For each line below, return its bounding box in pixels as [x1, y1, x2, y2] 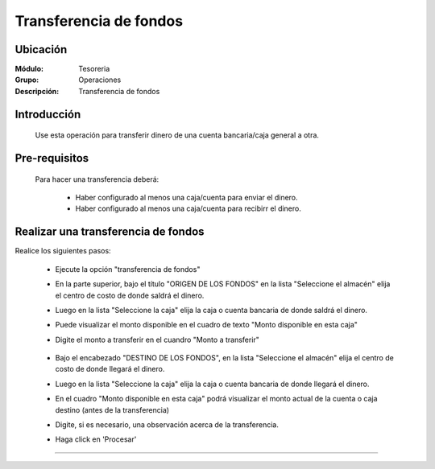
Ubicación [14, 43, 68, 56]
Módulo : [14, 64, 44, 74]
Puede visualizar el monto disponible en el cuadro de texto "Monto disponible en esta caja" [55, 320, 358, 330]
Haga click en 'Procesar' [55, 434, 137, 444]
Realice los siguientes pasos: [14, 246, 112, 256]
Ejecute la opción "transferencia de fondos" [55, 264, 201, 274]
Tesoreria [78, 64, 110, 74]
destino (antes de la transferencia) [55, 405, 169, 414]
